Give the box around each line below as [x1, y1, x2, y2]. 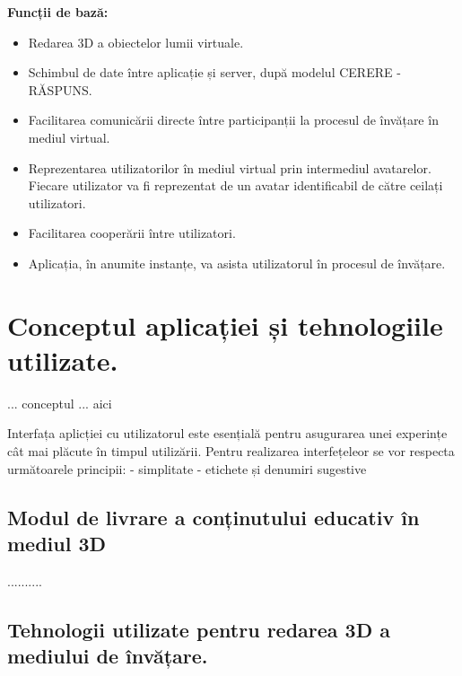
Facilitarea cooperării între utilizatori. [28, 224, 236, 242]
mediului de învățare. [7, 642, 208, 670]
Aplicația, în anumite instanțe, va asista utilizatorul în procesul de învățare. [28, 253, 446, 272]
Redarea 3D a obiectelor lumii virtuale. [28, 32, 244, 51]
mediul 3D [7, 530, 107, 557]
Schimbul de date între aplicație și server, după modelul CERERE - [28, 63, 401, 82]
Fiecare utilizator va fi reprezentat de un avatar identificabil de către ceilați [28, 176, 443, 195]
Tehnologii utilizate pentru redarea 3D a [7, 615, 390, 643]
